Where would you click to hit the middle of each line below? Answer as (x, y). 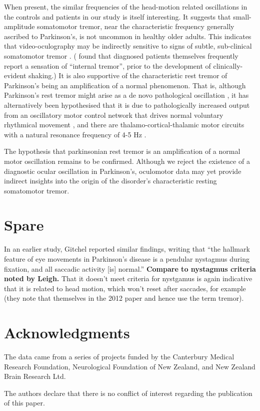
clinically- (228, 65)
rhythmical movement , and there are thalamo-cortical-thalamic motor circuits (124, 125)
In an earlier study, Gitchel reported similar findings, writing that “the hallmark (127, 249)
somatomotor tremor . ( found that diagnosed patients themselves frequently (121, 55)
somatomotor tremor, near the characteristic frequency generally (136, 26)
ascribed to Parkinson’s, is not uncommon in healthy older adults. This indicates (128, 36)
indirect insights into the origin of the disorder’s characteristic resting (110, 181)
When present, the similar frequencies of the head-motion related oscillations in (126, 7)
